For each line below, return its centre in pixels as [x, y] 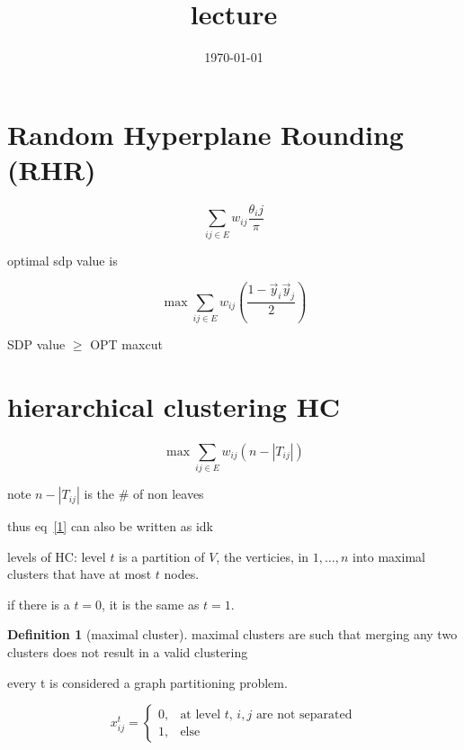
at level [201, 714]
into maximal [389, 556]
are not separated [304, 714]
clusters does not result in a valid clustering [128, 652]
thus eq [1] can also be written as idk [110, 526]
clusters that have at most [80, 574]
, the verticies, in [263, 556]
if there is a [39, 604]
